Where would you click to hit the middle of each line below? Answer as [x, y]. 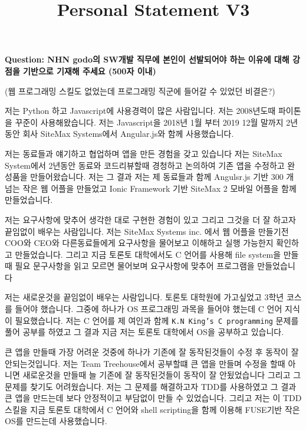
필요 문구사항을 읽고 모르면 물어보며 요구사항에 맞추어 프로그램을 [135, 266]
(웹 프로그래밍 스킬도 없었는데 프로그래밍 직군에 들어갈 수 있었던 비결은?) [140, 91]
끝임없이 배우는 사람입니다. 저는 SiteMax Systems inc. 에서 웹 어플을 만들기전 [147, 231]
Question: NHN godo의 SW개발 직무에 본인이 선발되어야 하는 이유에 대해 [147, 59]
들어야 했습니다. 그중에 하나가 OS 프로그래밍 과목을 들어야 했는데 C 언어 [149, 309]
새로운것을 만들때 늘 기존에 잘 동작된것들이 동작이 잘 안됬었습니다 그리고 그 [162, 375]
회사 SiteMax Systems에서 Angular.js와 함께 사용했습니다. [128, 134]
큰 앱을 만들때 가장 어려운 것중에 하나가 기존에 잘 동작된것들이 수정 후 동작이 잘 [152, 351]
